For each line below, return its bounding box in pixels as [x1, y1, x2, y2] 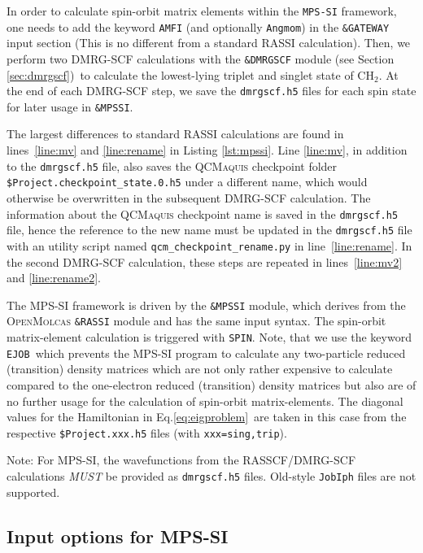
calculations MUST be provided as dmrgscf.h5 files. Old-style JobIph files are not [7, 467, 416, 484]
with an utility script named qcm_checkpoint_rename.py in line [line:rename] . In [7, 237, 412, 254]
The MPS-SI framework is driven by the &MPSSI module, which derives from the [7, 296, 406, 313]
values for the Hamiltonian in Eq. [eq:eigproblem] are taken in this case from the [7, 408, 407, 425]
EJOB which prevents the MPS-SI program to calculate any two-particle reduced [7, 344, 406, 361]
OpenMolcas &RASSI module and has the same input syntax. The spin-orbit [7, 312, 386, 329]
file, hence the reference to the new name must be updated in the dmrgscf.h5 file [7, 221, 412, 238]
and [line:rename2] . [7, 269, 101, 286]
